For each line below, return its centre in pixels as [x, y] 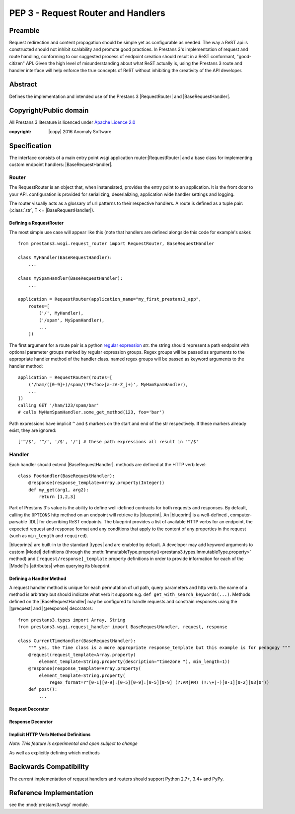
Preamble [24, 31]
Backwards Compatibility [49, 767]
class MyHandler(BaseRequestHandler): [65, 258]
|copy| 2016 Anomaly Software [80, 131]
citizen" [17, 63]
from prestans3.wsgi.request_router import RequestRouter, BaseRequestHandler [116, 244]
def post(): [43, 689]
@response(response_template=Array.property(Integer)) [96, 483]
